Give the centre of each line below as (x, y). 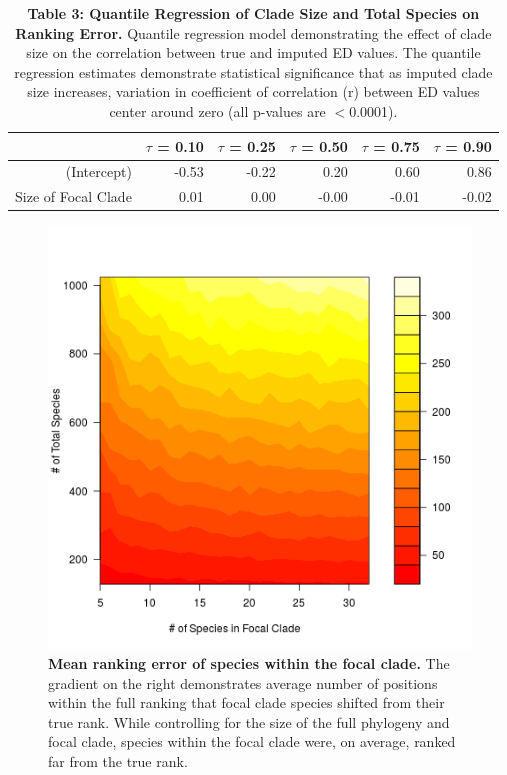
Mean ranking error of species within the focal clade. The (249, 662)
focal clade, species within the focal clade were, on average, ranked (252, 741)
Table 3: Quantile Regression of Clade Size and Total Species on (253, 13)
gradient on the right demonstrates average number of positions (243, 682)
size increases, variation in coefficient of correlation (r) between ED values (253, 91)
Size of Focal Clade (73, 196)
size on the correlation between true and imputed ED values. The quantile (253, 52)
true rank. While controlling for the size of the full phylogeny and (249, 721)
